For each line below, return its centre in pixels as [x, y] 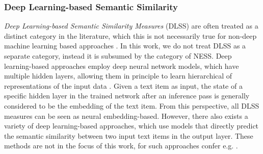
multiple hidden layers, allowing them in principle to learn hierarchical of [118, 76]
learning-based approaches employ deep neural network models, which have [122, 66]
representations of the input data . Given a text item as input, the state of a [123, 85]
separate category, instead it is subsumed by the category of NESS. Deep [118, 56]
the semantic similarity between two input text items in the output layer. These [129, 135]
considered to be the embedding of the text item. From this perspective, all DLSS [132, 105]
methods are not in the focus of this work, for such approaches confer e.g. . [121, 146]
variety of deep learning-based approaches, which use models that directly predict [131, 126]
